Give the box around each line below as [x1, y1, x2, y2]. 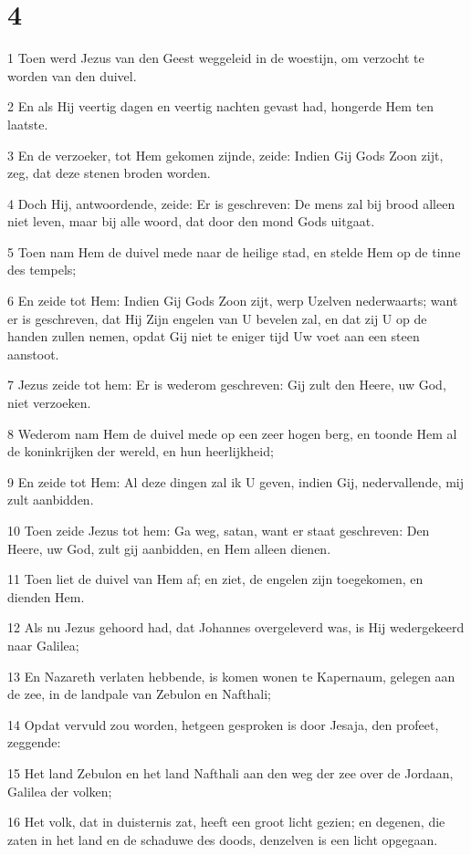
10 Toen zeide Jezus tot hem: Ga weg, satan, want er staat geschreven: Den [7, 521, 430, 539]
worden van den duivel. [7, 66, 137, 85]
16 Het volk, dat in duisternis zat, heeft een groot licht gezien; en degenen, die [7, 812, 445, 831]
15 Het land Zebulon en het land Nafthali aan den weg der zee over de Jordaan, [7, 763, 454, 782]
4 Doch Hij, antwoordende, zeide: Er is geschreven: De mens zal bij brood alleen [7, 193, 455, 213]
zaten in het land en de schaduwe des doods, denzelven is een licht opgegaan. [7, 829, 438, 849]
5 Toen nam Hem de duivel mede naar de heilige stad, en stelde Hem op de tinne [7, 242, 461, 261]
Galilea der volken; [7, 781, 112, 800]
